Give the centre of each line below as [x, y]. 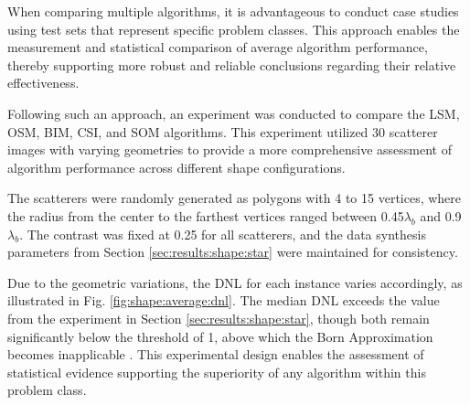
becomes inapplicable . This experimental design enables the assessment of [216, 354]
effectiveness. [43, 83]
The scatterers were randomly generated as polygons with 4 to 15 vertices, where [235, 198]
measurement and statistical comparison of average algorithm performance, [218, 47]
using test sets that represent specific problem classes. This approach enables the [234, 29]
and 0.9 [441, 215]
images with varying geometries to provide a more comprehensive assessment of [230, 149]
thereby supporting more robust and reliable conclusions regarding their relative [232, 64]
